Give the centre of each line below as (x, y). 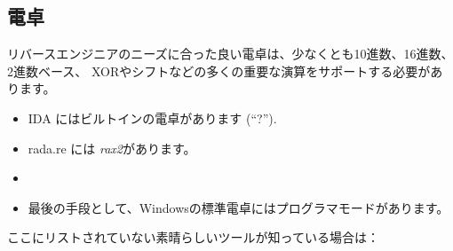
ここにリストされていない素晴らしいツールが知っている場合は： (193, 237)
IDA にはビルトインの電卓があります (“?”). (152, 118)
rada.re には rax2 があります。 (112, 148)
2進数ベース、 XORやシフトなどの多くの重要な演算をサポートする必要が (219, 71)
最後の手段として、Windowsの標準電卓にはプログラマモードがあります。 (238, 207)
